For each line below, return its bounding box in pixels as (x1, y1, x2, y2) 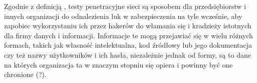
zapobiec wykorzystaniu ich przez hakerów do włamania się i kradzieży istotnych (4, 20, 251, 31)
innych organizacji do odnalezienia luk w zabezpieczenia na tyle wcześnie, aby (4, 10, 242, 21)
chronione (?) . (4, 69, 47, 80)
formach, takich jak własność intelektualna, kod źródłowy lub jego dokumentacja (4, 40, 252, 50)
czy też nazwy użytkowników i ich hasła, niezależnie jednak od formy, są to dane (4, 49, 251, 60)
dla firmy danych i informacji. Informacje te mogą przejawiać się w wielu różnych (4, 30, 253, 40)
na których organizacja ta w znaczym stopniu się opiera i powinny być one (4, 59, 233, 70)
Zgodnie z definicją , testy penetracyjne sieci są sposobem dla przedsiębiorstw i (4, 1, 246, 11)
